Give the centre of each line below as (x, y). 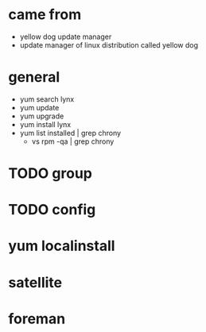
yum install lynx (45, 124)
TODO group (51, 174)
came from (45, 15)
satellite (35, 282)
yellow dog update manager (66, 37)
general (34, 77)
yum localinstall (62, 246)
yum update (39, 107)
